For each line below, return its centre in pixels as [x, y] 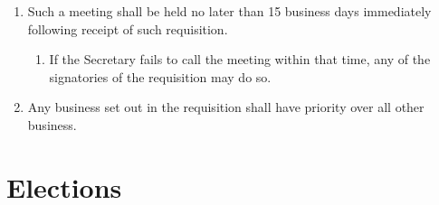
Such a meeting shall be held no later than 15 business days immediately [229, 11]
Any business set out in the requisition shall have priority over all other [226, 107]
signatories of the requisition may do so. [160, 76]
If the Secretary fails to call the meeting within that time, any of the [240, 59]
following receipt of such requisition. [128, 28]
